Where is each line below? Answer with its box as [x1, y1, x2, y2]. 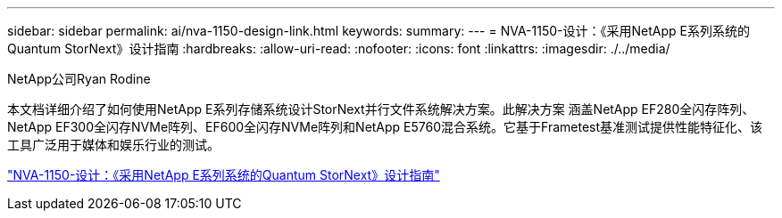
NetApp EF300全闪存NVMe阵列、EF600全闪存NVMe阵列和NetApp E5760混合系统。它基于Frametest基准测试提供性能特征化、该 [7, 119, 763, 134]
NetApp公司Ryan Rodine [7, 71, 151, 86]
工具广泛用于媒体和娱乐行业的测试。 [7, 137, 220, 152]
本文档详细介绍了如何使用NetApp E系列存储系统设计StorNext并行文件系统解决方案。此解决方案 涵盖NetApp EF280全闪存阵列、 [7, 101, 755, 117]
